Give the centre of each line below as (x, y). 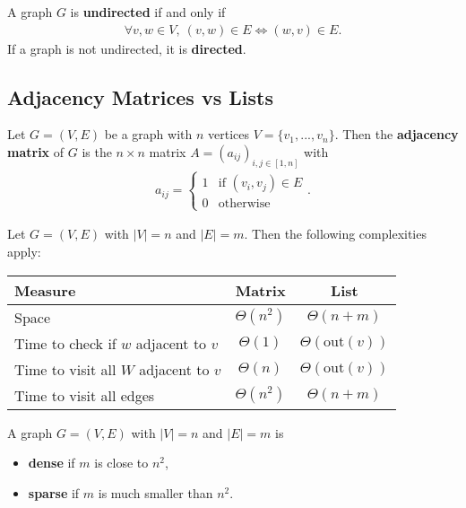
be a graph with (148, 134)
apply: (24, 252)
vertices (229, 134)
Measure (45, 290)
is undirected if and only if (148, 12)
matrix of (36, 152)
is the (97, 152)
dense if (52, 463)
